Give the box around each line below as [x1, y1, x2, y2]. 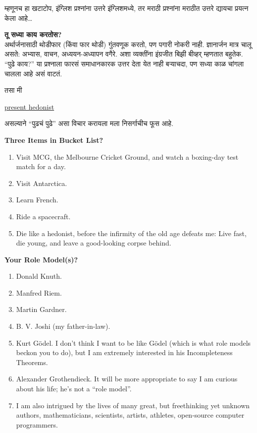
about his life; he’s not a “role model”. [16, 383, 132, 394]
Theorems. [16, 357, 48, 367]
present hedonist [4, 101, 54, 112]
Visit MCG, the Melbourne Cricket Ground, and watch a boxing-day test [16, 151, 239, 162]
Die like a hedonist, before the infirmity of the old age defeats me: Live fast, [16, 228, 247, 238]
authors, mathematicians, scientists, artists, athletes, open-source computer [16, 410, 245, 420]
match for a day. [16, 161, 66, 172]
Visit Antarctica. [16, 178, 67, 188]
